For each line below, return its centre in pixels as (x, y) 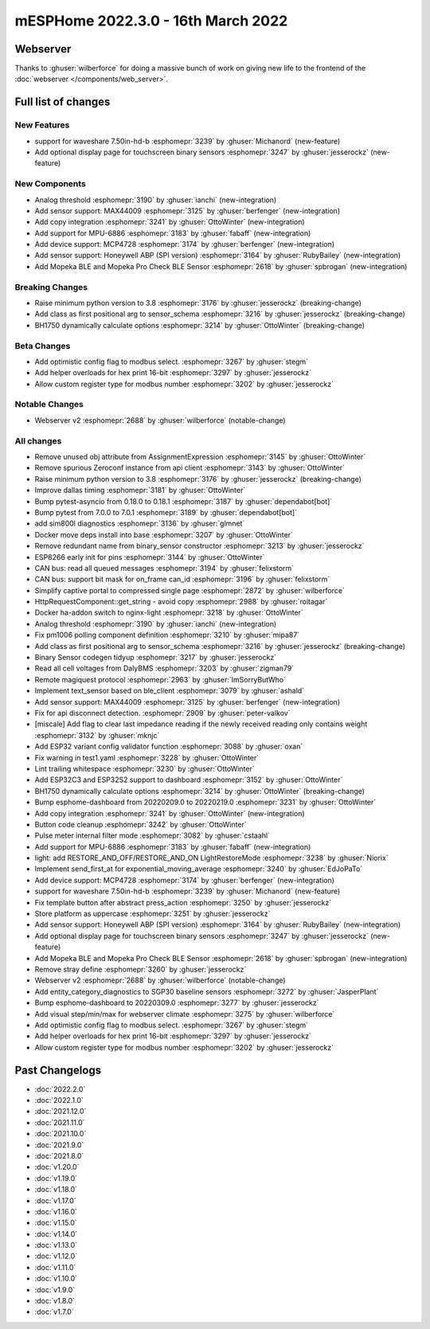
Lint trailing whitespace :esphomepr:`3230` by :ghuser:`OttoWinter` (145, 768)
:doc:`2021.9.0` (59, 1145)
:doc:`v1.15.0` (56, 1223)
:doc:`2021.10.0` (61, 1134)
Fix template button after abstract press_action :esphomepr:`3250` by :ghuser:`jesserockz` (183, 902)
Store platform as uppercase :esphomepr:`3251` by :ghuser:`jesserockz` (152, 914)
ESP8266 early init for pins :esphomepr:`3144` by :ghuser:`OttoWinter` (150, 557)
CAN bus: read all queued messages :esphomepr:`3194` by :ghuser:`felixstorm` (164, 568)
